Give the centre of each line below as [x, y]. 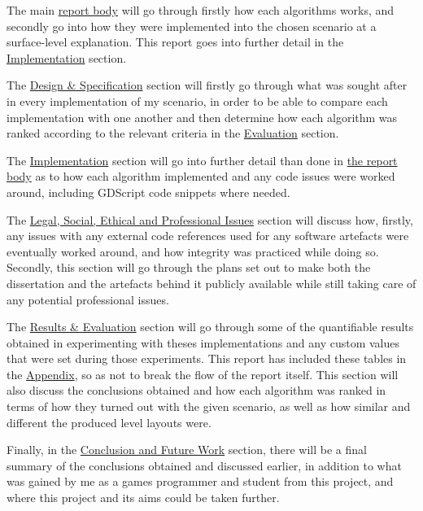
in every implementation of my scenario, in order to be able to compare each [197, 100]
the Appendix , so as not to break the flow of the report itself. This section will [203, 374]
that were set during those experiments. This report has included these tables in [207, 358]
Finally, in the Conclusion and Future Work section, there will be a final [187, 450]
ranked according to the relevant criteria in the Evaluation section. [173, 133]
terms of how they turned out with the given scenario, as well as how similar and [209, 406]
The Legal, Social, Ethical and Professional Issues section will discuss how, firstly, [210, 219]
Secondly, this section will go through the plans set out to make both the [189, 267]
